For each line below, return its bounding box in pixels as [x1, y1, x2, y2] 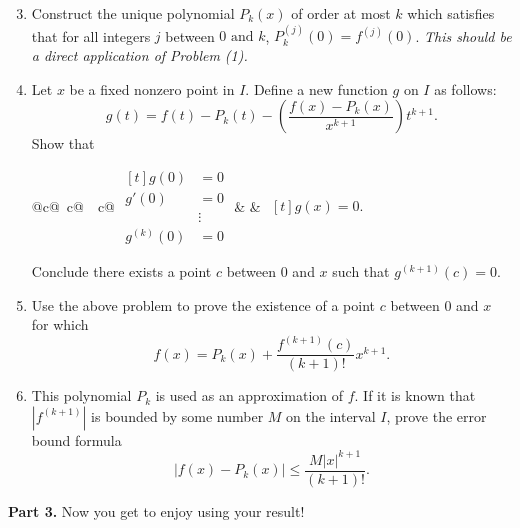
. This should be [415, 25, 512, 46]
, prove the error [386, 405, 487, 426]
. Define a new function [245, 78, 388, 99]
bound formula [31, 429, 122, 450]
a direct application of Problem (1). [31, 45, 248, 65]
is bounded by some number [91, 405, 264, 426]
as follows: [434, 78, 497, 99]
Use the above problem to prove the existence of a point [31, 294, 375, 315]
